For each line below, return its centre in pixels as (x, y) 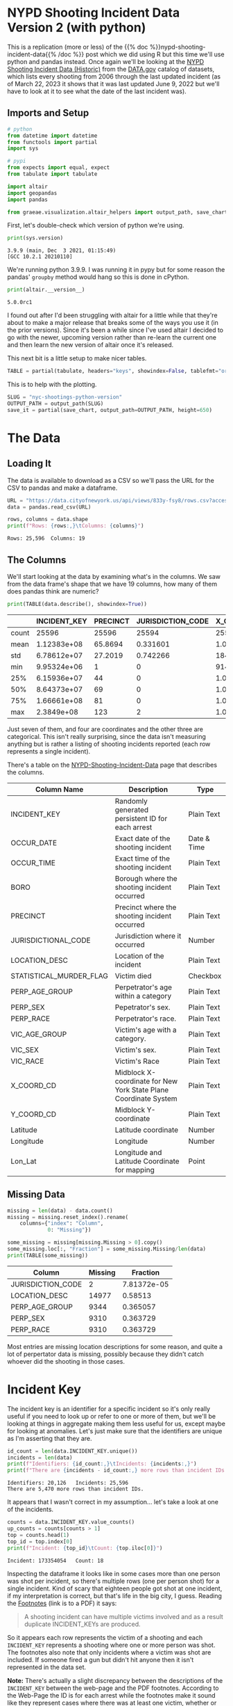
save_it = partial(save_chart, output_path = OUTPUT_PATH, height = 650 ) (110, 410)
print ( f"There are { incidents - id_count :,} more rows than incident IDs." (119, 1470)
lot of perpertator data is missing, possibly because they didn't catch (106, 1354)
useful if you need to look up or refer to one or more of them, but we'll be (112, 1416)
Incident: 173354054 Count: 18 (55, 1561)
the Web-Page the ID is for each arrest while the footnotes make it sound (112, 1695)
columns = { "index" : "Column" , (62, 1223)
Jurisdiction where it (148, 936)
